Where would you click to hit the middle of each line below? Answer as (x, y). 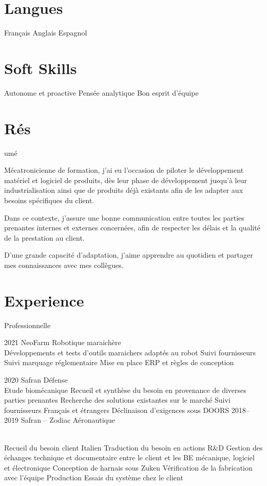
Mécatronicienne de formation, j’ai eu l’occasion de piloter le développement (124, 170)
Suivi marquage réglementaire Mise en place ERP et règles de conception (119, 362)
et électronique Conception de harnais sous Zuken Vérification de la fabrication (128, 467)
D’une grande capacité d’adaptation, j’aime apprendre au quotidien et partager (129, 255)
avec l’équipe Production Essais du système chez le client (94, 478)
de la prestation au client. (44, 237)
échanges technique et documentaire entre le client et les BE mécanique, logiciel (129, 457)
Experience (44, 300)
